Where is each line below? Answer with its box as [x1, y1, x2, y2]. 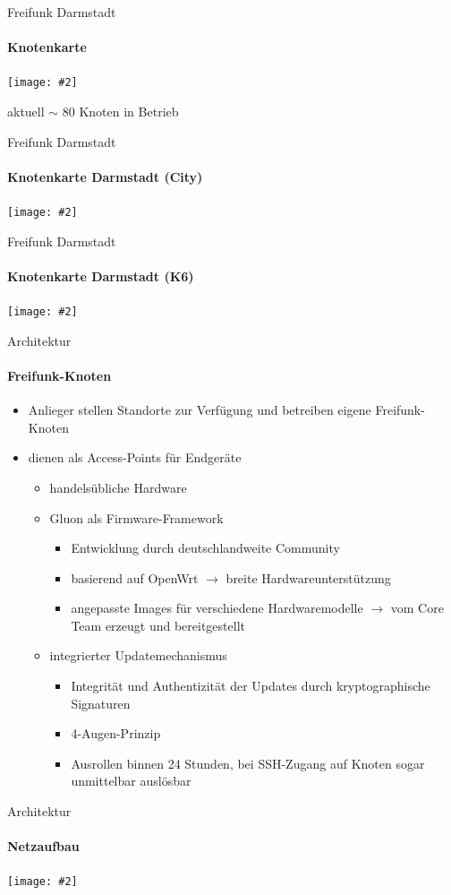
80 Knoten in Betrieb [62, 102, 179, 121]
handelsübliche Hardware [49, 478, 187, 496]
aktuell [7, 102, 45, 121]
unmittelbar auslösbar [71, 771, 191, 790]
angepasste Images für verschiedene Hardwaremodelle [71, 598, 363, 617]
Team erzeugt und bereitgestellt [71, 615, 245, 634]
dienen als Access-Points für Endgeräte [28, 448, 242, 467]
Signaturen [71, 693, 131, 712]
